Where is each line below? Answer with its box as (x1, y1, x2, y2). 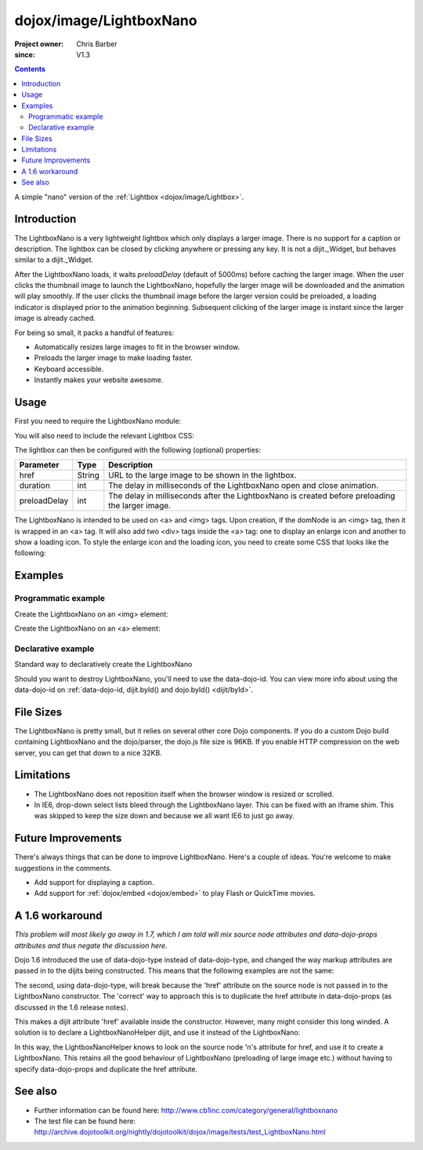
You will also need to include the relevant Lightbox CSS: (14, 431, 195, 440)
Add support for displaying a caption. (34, 878, 154, 886)
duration (19, 480, 51, 491)
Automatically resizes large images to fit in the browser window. (34, 342, 240, 352)
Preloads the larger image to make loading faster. (34, 353, 193, 362)
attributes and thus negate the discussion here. (14, 941, 168, 950)
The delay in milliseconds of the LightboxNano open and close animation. (108, 480, 379, 491)
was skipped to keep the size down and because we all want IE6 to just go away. (34, 811, 295, 821)
